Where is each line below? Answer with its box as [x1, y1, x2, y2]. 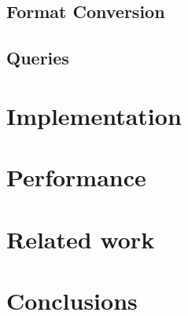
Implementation [6, 99, 182, 131]
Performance [6, 161, 146, 193]
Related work [6, 222, 155, 255]
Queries [6, 46, 69, 70]
